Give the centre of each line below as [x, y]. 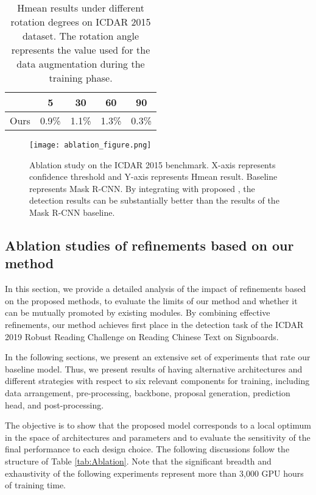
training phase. [81, 78]
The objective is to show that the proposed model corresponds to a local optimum [158, 425]
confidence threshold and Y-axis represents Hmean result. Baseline [153, 176]
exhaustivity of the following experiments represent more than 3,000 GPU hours [154, 473]
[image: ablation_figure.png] [90, 145]
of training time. [36, 485]
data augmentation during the [81, 64]
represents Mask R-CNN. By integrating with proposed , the [142, 188]
